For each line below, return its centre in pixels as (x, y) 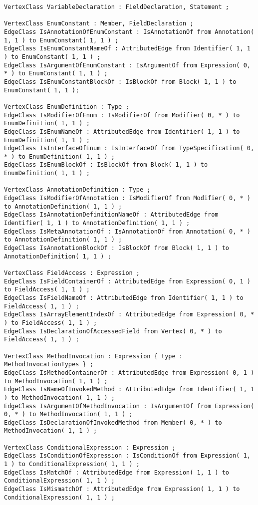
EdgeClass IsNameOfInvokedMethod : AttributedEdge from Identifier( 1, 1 (129, 389)
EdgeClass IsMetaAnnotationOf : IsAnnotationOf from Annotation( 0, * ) (127, 231)
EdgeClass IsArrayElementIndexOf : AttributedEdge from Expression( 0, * (129, 315)
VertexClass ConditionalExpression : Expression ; (90, 447)
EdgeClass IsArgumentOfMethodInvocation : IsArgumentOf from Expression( (129, 406)
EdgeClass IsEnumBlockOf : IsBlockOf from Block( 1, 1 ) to (106, 165)
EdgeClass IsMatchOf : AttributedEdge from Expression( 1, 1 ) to (117, 472)
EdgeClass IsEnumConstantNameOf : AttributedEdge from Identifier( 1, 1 (127, 49)
